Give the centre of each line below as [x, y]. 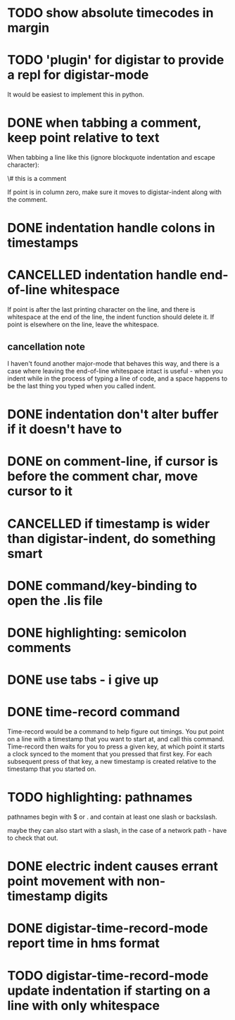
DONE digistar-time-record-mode [108, 928]
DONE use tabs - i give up [83, 680]
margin [28, 28]
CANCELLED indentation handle [102, 275]
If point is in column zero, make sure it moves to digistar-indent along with [114, 192]
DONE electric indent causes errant [113, 866]
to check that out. [33, 838]
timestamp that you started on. [52, 769]
